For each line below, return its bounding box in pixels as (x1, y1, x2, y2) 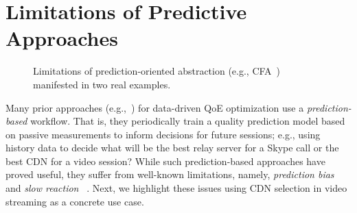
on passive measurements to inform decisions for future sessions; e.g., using (5, 127, 321, 141)
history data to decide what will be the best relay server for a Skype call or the (5, 140, 339, 155)
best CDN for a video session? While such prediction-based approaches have (5, 153, 325, 168)
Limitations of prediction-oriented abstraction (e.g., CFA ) (33, 64, 281, 78)
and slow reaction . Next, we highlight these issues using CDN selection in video (5, 181, 347, 195)
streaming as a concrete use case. (5, 194, 144, 208)
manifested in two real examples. (33, 77, 171, 91)
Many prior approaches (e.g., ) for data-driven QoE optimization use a (5, 100, 304, 114)
